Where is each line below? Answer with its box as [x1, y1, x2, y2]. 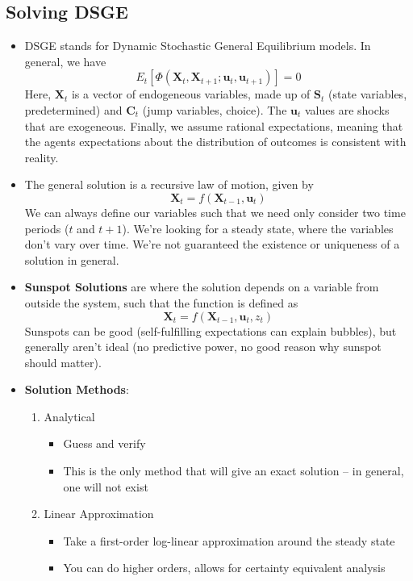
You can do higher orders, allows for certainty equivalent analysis [63, 559, 386, 576]
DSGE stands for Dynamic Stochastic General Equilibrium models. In [24, 37, 371, 54]
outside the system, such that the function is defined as [24, 294, 298, 311]
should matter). [24, 353, 102, 370]
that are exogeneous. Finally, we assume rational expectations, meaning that [24, 117, 403, 134]
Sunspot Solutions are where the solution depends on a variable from [24, 278, 379, 295]
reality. [24, 148, 59, 165]
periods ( [24, 219, 69, 236]
